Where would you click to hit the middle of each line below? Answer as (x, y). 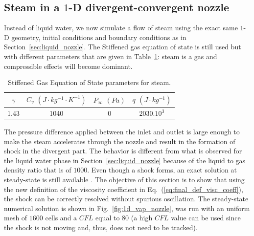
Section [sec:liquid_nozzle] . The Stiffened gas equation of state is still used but (123, 47)
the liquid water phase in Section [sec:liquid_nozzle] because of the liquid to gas (125, 160)
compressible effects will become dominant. (68, 66)
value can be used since (206, 218)
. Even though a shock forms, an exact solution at (162, 170)
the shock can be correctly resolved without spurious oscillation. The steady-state (126, 199)
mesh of (16, 218)
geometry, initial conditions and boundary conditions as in (99, 37)
